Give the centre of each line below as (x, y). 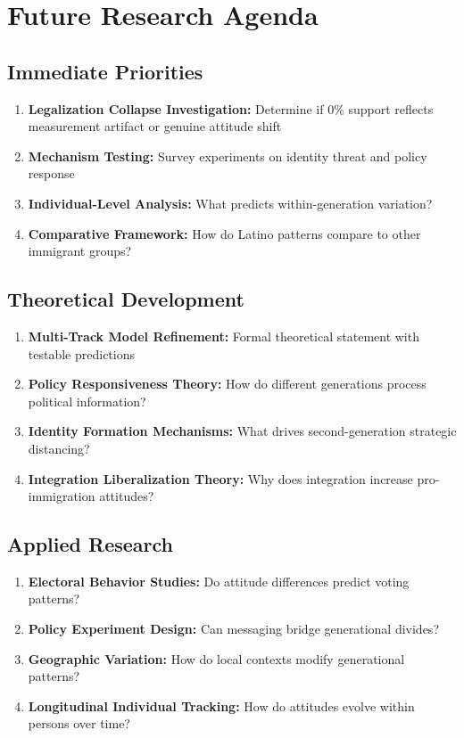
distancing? (59, 448)
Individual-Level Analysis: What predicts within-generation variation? (230, 203)
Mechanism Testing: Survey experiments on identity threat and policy (228, 156)
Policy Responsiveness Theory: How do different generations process (227, 384)
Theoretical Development (126, 299)
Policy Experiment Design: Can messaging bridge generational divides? (233, 629)
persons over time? (79, 723)
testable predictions (81, 353)
